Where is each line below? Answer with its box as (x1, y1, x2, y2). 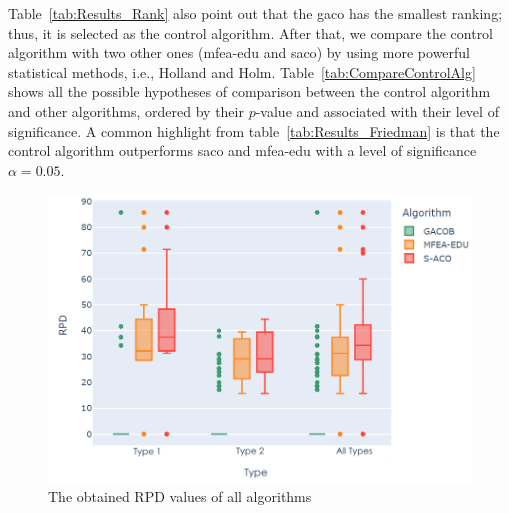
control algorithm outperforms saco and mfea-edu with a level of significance (8, 140, 477, 161)
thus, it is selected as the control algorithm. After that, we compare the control (8, 22, 494, 43)
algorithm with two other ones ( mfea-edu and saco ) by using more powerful (8, 42, 471, 63)
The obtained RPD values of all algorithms (48, 485, 312, 506)
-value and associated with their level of (255, 100, 499, 121)
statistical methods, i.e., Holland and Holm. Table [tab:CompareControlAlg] (8, 61, 476, 82)
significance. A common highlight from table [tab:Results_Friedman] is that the (8, 120, 500, 141)
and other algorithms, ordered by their (8, 100, 244, 121)
